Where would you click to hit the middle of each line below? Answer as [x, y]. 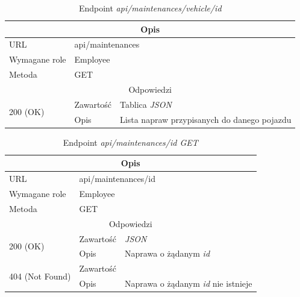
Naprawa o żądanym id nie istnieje [189, 283]
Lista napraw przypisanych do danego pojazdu [206, 119]
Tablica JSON [146, 104]
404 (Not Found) [40, 276]
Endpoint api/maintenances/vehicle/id [150, 8]
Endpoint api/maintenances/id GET [130, 142]
